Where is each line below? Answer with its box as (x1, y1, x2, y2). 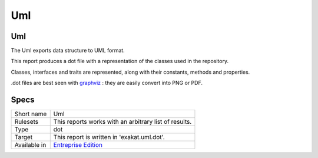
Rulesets (14, 118, 38, 126)
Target (14, 133, 33, 141)
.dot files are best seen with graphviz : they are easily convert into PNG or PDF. (11, 80, 203, 87)
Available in (14, 141, 47, 149)
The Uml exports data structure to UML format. (11, 47, 125, 54)
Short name (14, 110, 47, 118)
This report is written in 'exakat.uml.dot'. (53, 133, 165, 141)
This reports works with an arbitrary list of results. (53, 118, 192, 126)
